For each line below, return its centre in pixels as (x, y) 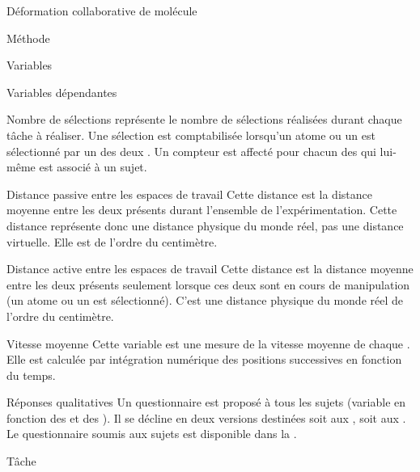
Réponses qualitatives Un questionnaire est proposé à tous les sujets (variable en (206, 402)
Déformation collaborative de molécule (102, 11)
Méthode (28, 38)
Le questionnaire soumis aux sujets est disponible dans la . (152, 434)
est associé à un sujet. (93, 167)
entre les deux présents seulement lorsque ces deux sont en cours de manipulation (208, 284)
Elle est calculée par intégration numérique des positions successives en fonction (204, 359)
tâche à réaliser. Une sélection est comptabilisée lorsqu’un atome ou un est (191, 135)
